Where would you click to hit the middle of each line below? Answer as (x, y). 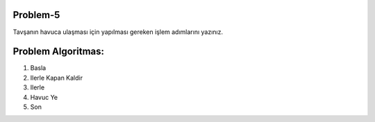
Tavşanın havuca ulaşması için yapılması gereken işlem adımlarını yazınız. (118, 32)
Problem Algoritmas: (58, 52)
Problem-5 (36, 15)
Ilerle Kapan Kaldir (57, 78)
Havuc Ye (44, 97)
